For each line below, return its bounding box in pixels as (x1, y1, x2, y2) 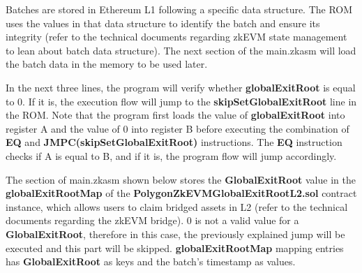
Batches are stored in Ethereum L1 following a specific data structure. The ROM (6, 2, 353, 16)
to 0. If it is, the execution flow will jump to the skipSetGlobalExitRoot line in (6, 94, 357, 108)
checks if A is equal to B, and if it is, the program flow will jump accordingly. (6, 148, 337, 163)
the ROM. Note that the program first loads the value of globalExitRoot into (6, 108, 345, 122)
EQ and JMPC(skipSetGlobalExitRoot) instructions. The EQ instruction (6, 135, 342, 149)
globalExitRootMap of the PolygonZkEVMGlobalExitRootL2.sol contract (6, 186, 357, 200)
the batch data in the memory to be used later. (6, 57, 208, 71)
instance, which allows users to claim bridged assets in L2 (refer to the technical (6, 199, 348, 214)
